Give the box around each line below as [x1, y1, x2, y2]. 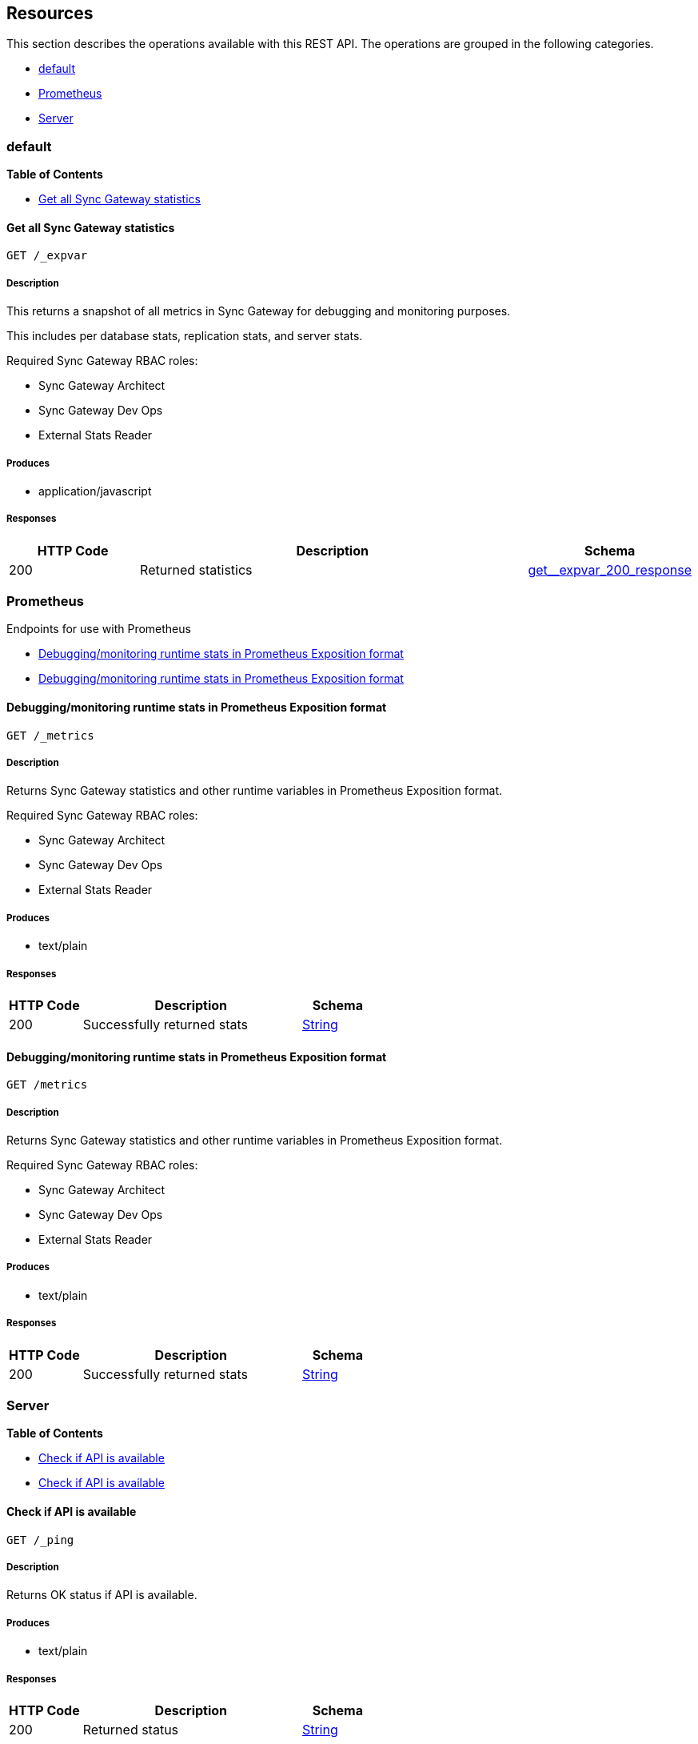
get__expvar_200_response [528, 561, 692, 578]
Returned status [82, 1721, 179, 1738]
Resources [6, 3, 94, 23]
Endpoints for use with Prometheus [6, 622, 191, 636]
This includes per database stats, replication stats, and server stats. [6, 329, 363, 343]
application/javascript [38, 483, 152, 498]
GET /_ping [6, 1533, 74, 1546]
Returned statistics [140, 561, 253, 578]
